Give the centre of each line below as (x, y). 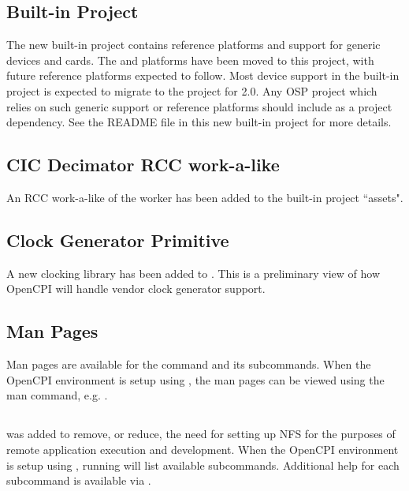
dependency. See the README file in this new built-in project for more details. (199, 122)
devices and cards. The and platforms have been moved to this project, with (190, 60)
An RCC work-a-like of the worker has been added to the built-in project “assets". (205, 197)
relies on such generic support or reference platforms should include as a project (199, 106)
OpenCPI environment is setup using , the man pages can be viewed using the (195, 379)
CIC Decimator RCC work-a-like (143, 165)
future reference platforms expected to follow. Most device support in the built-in (203, 75)
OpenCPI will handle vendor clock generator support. (136, 289)
